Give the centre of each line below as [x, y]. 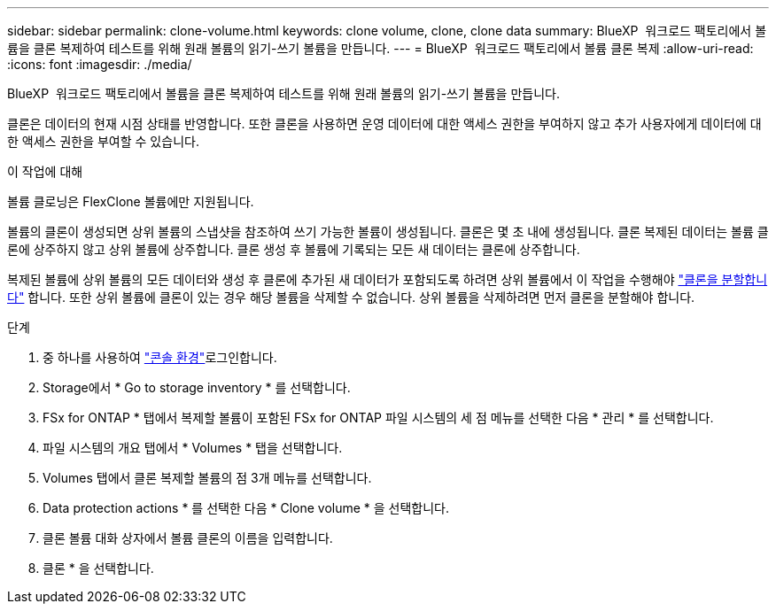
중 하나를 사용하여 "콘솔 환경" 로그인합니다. [160, 357]
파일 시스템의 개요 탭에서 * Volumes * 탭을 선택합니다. [193, 448]
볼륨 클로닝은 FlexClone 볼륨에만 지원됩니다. [131, 201]
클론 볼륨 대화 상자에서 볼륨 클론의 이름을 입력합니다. [188, 538]
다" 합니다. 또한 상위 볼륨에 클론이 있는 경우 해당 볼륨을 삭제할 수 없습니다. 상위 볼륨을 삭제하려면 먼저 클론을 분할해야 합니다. [351, 297]
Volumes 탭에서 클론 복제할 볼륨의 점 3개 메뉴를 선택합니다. [207, 478]
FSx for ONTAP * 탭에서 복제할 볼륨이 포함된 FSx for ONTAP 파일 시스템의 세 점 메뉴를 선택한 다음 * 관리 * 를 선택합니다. [378, 418]
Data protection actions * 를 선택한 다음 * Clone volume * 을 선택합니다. [246, 508]
